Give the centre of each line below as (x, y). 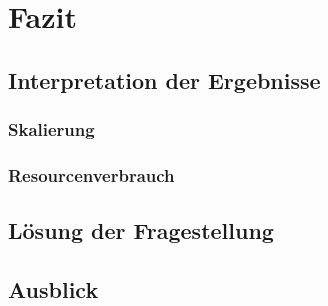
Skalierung (51, 129)
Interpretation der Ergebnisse (164, 79)
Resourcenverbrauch (91, 174)
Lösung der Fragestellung (141, 230)
